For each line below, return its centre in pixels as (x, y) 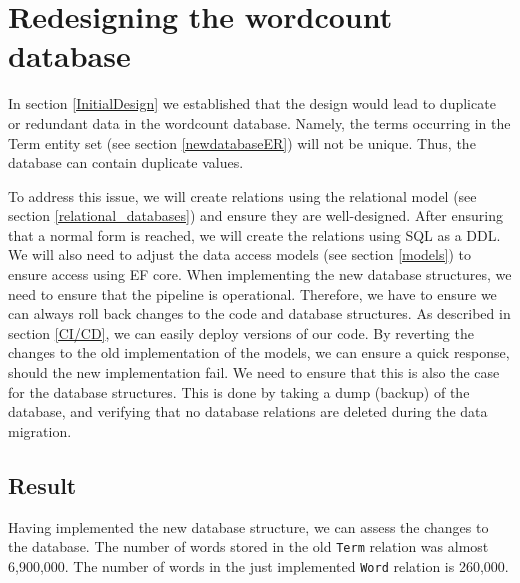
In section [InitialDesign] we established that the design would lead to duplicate (252, 103)
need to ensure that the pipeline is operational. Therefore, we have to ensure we (252, 293)
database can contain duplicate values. (126, 162)
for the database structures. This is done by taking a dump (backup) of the (239, 391)
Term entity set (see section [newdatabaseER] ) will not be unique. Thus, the (242, 142)
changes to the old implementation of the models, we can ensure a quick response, (259, 352)
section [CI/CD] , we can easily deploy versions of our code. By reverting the (241, 332)
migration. (40, 430)
